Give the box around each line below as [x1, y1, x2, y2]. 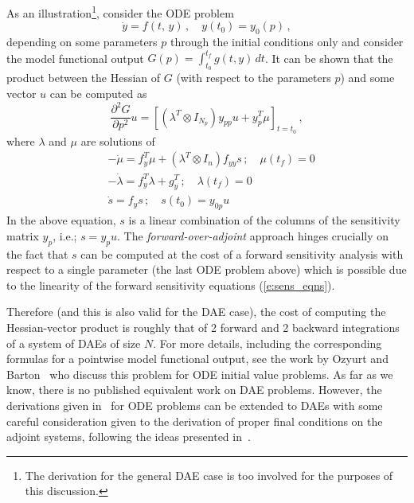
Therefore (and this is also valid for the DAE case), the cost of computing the [6, 303, 386, 320]
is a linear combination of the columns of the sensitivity [128, 212, 400, 228]
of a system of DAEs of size [6, 334, 141, 351]
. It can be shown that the [264, 49, 393, 66]
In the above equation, [6, 212, 116, 228]
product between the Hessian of [6, 69, 161, 86]
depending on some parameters [6, 33, 158, 50]
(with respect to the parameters [176, 69, 331, 86]
